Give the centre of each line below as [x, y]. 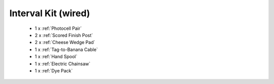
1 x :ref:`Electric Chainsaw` [63, 64]
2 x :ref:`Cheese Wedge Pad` [65, 43]
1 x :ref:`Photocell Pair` [58, 28]
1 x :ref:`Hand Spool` [56, 57]
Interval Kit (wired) [50, 13]
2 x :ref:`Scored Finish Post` [64, 35]
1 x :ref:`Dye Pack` [54, 70]
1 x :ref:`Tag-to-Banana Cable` [66, 49]
